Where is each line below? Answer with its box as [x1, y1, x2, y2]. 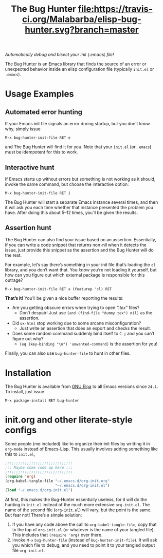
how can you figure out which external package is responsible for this [5, 272, 145, 278]
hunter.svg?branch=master [24, 24, 139, 35]
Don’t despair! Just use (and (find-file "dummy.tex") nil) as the [19, 309, 153, 315]
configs [5, 424, 37, 436]
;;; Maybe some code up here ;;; [5, 465, 73, 470]
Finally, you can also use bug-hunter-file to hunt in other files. [5, 350, 131, 356]
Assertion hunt [5, 224, 52, 232]
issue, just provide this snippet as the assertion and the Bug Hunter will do [5, 247, 154, 253]
